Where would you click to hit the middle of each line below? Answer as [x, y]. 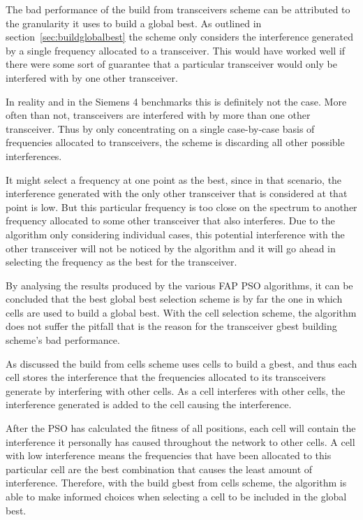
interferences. [34, 156]
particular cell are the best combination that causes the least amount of [159, 469]
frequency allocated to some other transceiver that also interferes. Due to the [170, 221]
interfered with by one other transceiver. [92, 77]
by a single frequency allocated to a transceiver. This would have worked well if [176, 50]
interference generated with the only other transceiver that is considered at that [177, 193]
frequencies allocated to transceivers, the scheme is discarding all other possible [175, 142]
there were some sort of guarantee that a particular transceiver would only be [171, 64]
